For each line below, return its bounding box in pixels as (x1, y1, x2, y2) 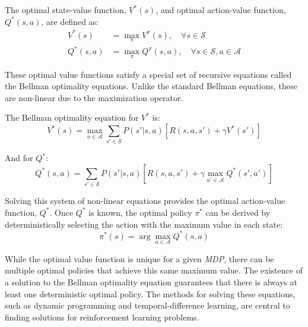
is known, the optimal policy (88, 206, 192, 218)
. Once (49, 206, 74, 218)
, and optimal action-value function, (155, 4, 286, 15)
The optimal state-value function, (5, 4, 126, 15)
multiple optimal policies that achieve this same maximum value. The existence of (5, 264, 303, 276)
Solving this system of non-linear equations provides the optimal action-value (5, 194, 285, 207)
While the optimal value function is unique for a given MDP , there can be (5, 252, 274, 265)
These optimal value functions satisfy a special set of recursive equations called (5, 68, 292, 80)
